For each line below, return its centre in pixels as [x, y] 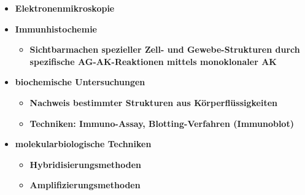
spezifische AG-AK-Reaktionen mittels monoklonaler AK [153, 61]
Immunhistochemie [56, 29]
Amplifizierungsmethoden [85, 185]
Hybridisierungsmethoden [86, 164]
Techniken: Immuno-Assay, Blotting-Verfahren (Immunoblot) [162, 123]
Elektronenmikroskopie [65, 8]
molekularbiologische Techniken [83, 144]
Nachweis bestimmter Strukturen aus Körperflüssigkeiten [153, 102]
